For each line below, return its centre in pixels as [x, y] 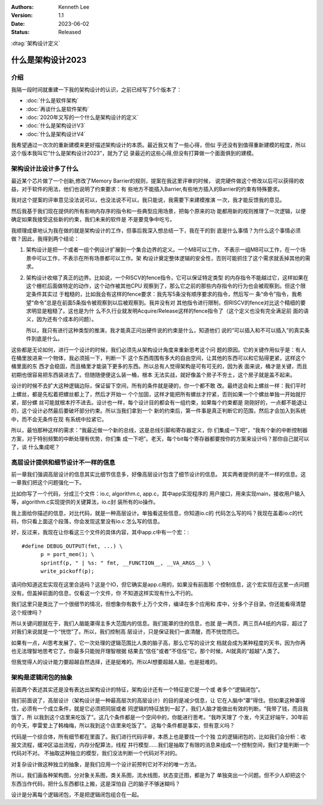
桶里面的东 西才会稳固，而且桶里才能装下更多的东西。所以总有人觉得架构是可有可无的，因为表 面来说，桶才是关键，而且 [159, 366]
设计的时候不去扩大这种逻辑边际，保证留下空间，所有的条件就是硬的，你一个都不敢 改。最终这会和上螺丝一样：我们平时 [159, 386]
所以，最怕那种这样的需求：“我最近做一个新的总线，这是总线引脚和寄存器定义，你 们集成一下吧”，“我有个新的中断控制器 [159, 430]
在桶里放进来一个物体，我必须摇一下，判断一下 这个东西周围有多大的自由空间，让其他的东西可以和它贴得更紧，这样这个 [159, 358]
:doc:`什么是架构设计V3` [56, 126]
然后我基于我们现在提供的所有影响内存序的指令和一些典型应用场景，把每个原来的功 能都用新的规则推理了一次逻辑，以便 [159, 211]
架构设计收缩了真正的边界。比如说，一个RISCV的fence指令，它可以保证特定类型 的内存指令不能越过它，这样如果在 [167, 278]
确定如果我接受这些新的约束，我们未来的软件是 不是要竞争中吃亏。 [93, 219]
